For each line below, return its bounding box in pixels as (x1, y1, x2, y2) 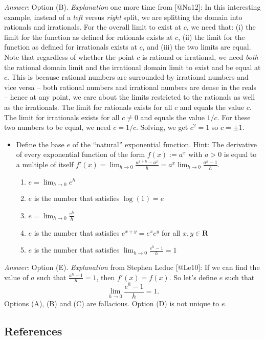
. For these (217, 111, 251, 122)
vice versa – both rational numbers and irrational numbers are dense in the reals (4, 81, 257, 92)
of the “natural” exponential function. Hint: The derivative (72, 139, 257, 149)
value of (4, 271, 29, 282)
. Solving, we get (136, 122, 188, 132)
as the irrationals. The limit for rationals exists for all (4, 101, 172, 112)
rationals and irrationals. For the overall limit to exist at (4, 21, 181, 32)
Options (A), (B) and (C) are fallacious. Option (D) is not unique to (4, 298, 219, 308)
